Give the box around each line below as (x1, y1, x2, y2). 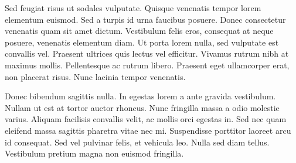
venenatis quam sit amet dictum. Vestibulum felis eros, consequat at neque (5, 25, 274, 37)
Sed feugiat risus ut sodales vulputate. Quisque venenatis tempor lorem (5, 2, 261, 13)
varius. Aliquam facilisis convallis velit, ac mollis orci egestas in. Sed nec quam (5, 113, 287, 125)
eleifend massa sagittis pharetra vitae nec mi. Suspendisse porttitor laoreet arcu (5, 124, 291, 136)
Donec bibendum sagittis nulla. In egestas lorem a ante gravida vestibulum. (5, 90, 276, 102)
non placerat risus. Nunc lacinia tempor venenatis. (5, 70, 186, 82)
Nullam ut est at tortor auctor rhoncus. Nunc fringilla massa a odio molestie (5, 101, 280, 113)
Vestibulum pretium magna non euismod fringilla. (5, 147, 184, 159)
